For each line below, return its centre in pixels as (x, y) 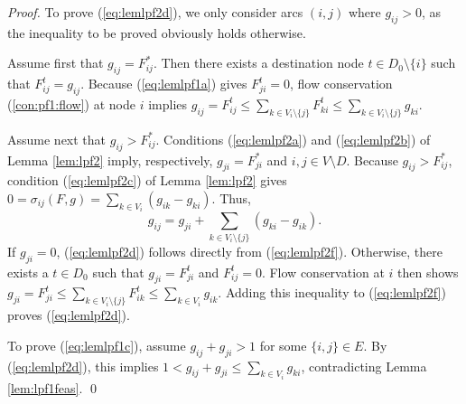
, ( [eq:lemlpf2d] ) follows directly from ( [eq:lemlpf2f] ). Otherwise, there (249, 251)
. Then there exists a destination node (258, 63)
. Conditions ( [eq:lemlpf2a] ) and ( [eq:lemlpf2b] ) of (293, 139)
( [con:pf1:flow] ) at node (71, 103)
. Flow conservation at (323, 272)
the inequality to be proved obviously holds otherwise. (157, 32)
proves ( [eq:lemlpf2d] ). (69, 315)
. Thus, (231, 197)
